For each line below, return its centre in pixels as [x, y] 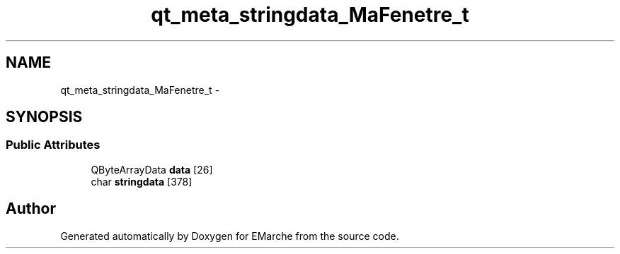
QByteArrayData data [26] [152, 169]
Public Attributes [53, 145]
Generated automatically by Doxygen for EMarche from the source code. [230, 236]
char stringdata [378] [142, 181]
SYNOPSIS [44, 117]
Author [31, 209]
